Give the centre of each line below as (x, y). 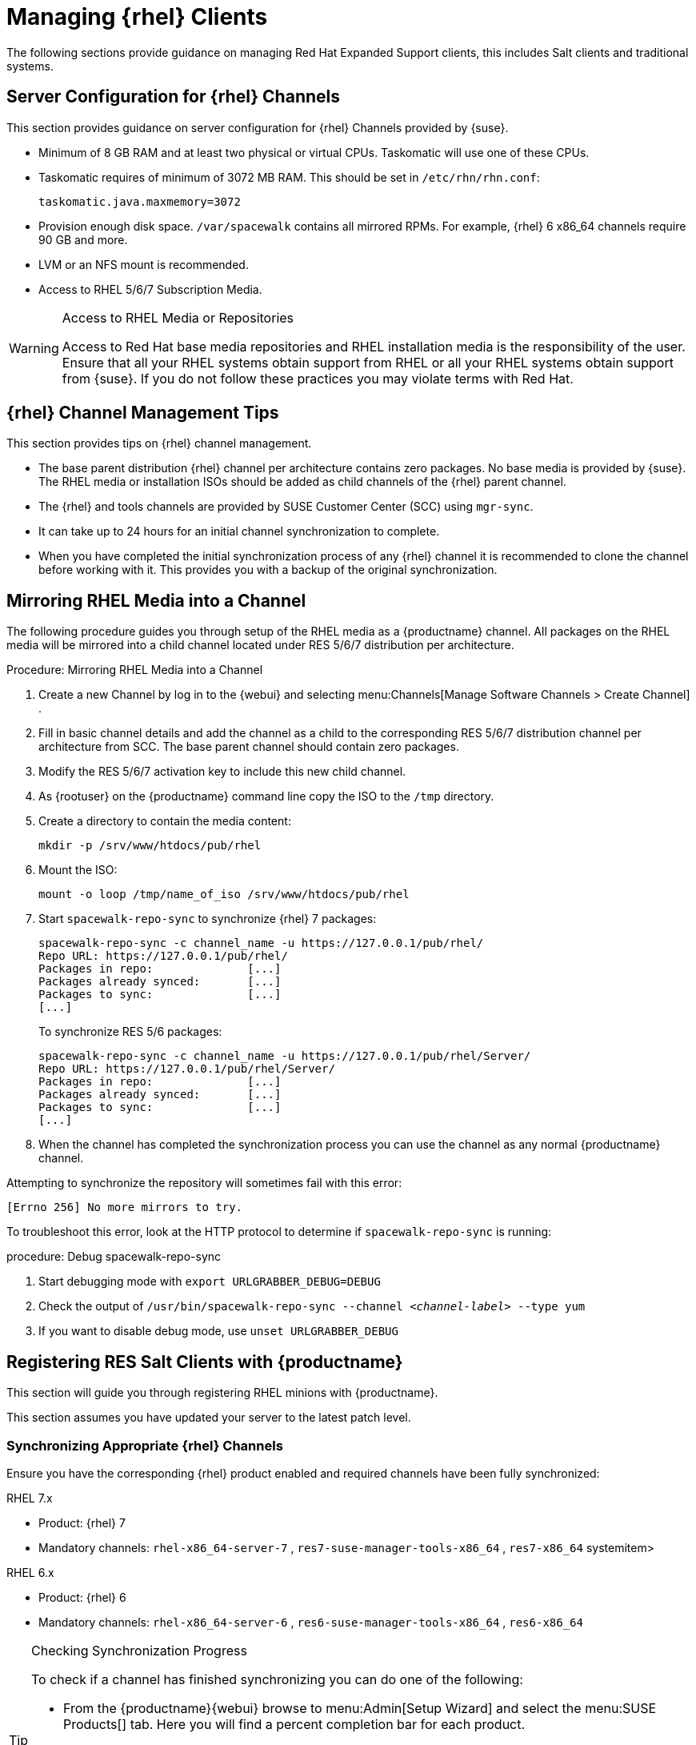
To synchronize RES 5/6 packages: (130, 1032)
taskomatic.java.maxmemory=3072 (140, 201)
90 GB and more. (83, 239)
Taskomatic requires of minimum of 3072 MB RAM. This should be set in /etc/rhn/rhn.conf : (289, 177)
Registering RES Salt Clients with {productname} (205, 1362)
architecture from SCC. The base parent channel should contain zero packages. (249, 747)
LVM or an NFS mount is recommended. (144, 264)
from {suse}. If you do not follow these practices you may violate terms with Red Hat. (318, 378)
